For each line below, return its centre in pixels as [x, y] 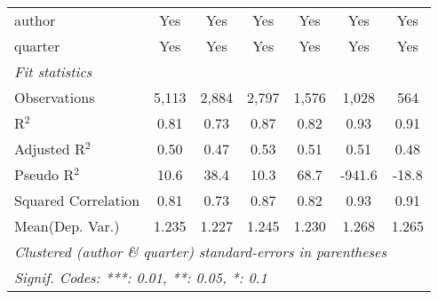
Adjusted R [50, 149]
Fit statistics [53, 71]
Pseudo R [44, 174]
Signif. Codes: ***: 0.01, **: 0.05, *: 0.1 [141, 277]
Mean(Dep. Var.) [67, 226]
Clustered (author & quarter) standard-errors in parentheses [200, 252]
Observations [55, 97]
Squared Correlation [77, 200]
